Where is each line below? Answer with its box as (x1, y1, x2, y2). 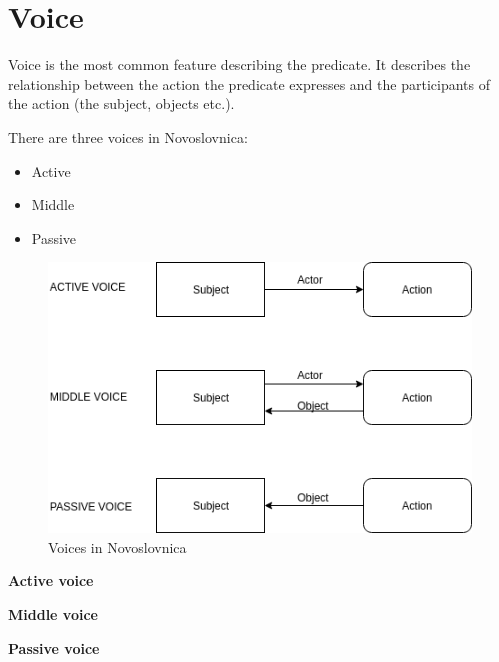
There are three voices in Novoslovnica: (8, 126, 248, 147)
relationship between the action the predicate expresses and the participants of (8, 73, 490, 94)
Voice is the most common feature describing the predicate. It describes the (8, 54, 471, 75)
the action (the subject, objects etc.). (8, 93, 235, 114)
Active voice (8, 570, 94, 591)
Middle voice (8, 604, 98, 625)
